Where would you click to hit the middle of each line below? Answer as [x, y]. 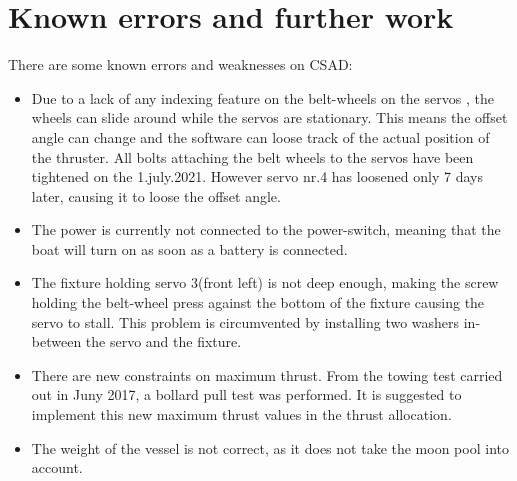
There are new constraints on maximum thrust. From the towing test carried [267, 374]
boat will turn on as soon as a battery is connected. [189, 248]
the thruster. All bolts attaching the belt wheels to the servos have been [252, 156]
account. [57, 467]
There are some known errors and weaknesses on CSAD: [180, 64]
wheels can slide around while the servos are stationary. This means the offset [269, 117]
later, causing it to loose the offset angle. [156, 195]
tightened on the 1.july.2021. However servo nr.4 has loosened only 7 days [257, 176]
